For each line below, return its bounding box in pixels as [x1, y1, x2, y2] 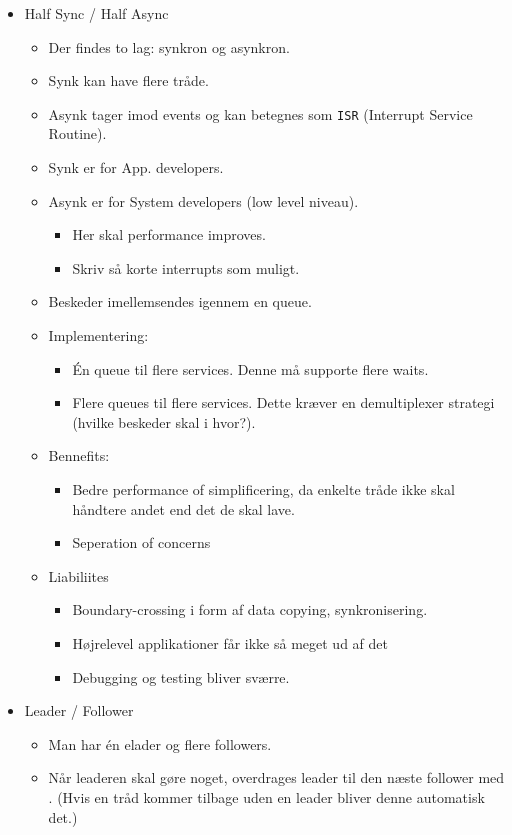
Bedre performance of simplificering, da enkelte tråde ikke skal [72, 478, 455, 499]
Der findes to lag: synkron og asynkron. [48, 36, 290, 57]
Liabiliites [48, 565, 109, 586]
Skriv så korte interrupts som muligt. [72, 257, 300, 278]
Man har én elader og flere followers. [48, 733, 272, 754]
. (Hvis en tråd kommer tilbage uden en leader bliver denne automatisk [48, 786, 485, 807]
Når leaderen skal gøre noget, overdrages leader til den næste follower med [48, 767, 505, 788]
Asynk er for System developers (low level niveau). [48, 190, 359, 211]
